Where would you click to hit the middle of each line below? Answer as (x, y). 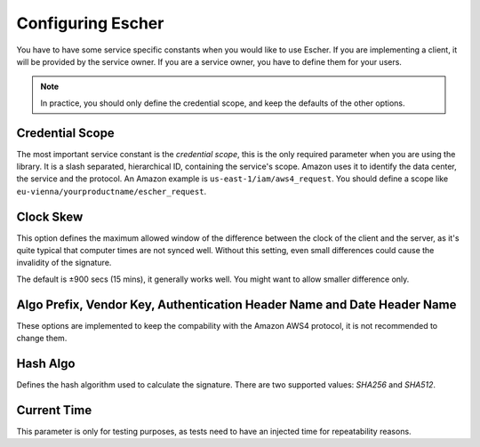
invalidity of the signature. (64, 263)
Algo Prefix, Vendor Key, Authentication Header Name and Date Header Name (236, 304)
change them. (42, 339)
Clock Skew (50, 216)
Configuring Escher (90, 23)
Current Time (54, 410)
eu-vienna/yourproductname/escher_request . (112, 191)
